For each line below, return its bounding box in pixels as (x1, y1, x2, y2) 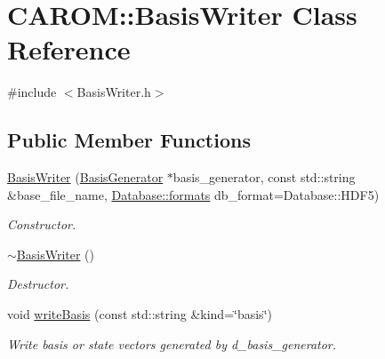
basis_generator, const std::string (172, 168, 356, 187)
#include (7, 83, 57, 101)
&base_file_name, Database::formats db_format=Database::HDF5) (7, 185, 380, 203)
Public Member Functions (7, 126, 251, 154)
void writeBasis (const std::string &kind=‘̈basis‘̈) (7, 305, 272, 323)
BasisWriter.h (76, 83, 151, 101)
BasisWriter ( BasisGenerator (7, 168, 164, 187)
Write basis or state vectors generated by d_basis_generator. (7, 334, 337, 353)
